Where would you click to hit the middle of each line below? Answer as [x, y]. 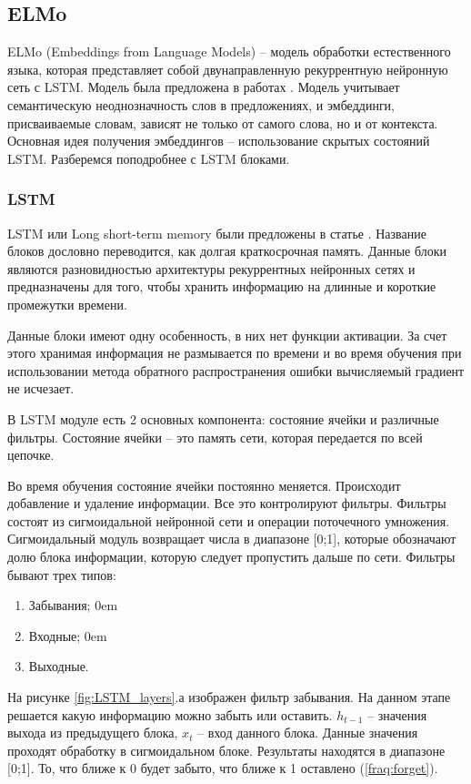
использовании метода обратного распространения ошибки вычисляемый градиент [236, 370]
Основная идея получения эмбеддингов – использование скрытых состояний [219, 141]
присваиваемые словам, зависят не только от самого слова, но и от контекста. [223, 122]
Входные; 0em [68, 635]
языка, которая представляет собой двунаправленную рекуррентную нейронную [228, 69]
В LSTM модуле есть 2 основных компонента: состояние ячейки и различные [223, 418]
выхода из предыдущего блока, [93, 733]
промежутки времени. [67, 304]
